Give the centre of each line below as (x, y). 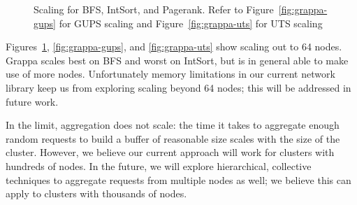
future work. (32, 101)
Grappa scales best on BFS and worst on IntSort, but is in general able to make (177, 60)
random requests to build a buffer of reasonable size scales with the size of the (173, 138)
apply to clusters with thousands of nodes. (96, 193)
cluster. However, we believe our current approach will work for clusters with (170, 152)
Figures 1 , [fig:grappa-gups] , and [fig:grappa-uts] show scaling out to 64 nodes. (174, 47)
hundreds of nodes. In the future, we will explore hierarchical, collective (159, 165)
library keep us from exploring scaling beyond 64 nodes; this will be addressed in (178, 87)
